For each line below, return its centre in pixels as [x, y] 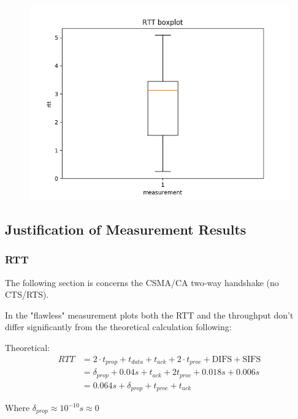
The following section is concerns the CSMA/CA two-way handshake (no [142, 282]
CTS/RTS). [27, 294]
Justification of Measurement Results [126, 229]
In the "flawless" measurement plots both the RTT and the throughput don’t [149, 315]
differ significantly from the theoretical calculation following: [118, 327]
